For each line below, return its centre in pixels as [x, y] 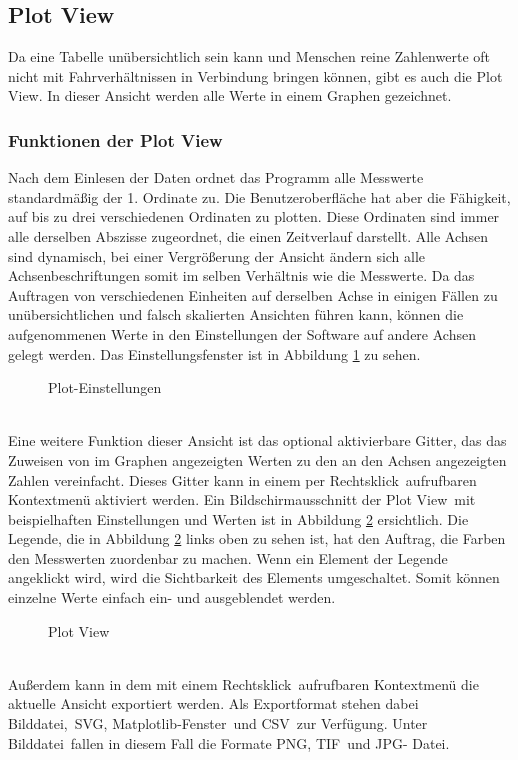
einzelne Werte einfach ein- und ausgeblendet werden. [172, 597]
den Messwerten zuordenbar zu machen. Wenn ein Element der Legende [228, 557]
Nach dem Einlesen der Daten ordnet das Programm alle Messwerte [216, 177]
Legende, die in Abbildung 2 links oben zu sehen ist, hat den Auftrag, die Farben [257, 538]
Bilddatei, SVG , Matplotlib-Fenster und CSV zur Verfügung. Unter [218, 723]
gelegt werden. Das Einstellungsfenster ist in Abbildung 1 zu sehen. [214, 353]
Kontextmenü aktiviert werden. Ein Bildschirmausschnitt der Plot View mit [242, 499]
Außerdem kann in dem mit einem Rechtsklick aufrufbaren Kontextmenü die [243, 683]
